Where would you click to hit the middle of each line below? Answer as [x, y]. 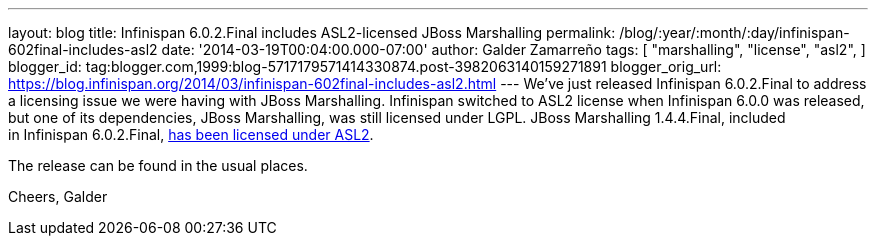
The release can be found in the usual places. [158, 165]
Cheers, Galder [58, 196]
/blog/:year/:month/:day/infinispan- [734, 32]
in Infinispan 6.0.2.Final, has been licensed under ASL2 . [191, 134]
